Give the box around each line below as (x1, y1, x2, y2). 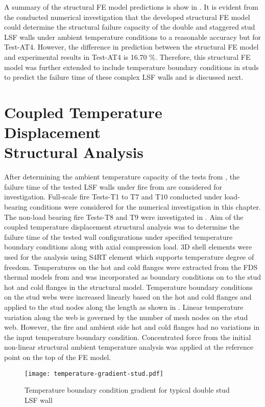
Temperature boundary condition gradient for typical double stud (25, 385, 230, 395)
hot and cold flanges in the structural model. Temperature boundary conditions (4, 281, 253, 292)
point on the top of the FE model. (4, 351, 111, 362)
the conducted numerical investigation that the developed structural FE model (4, 11, 250, 22)
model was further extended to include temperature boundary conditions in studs (4, 61, 259, 72)
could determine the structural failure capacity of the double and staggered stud (4, 21, 255, 32)
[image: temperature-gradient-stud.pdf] (25, 370, 164, 377)
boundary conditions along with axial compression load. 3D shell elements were (4, 241, 252, 252)
